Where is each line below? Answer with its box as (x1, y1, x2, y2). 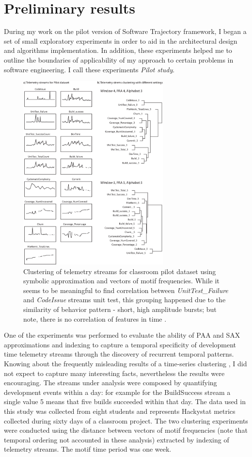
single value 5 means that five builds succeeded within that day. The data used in (4, 396, 246, 407)
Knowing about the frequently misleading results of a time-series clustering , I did (4, 358, 247, 368)
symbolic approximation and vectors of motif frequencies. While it (23, 276, 220, 286)
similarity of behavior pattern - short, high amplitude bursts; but (23, 304, 217, 314)
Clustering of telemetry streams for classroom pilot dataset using (23, 266, 216, 276)
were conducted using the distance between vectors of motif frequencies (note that (4, 425, 248, 435)
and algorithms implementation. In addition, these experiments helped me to (4, 45, 232, 55)
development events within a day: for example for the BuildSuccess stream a (4, 387, 231, 397)
